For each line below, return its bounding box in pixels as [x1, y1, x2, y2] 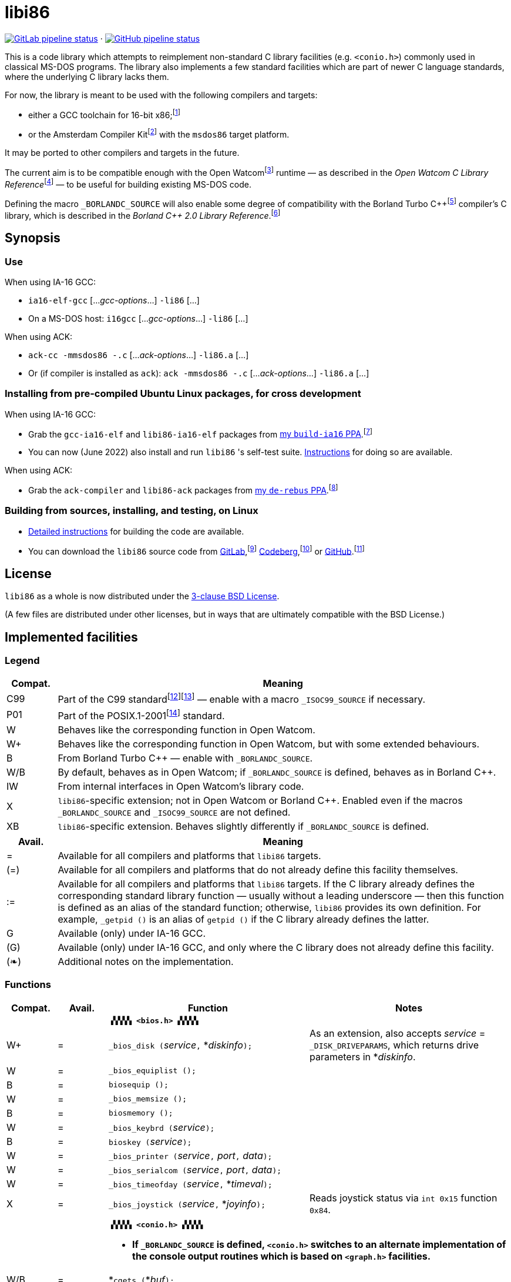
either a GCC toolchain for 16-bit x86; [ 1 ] [28, 108, 180, 120]
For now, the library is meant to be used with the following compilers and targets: [5, 89, 318, 100]
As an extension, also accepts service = [310, 1027, 486, 1039]
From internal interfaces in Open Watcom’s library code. [58, 780, 304, 793]
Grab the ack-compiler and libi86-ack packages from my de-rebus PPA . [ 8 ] [28, 483, 338, 495]
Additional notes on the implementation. [58, 956, 234, 968]
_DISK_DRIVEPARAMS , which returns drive [310, 1039, 479, 1051]
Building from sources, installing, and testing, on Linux [5, 505, 258, 517]
